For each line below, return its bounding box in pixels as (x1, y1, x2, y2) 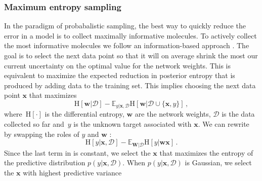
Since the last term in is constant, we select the (4, 147, 151, 158)
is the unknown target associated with (73, 119, 192, 129)
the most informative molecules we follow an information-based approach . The (4, 40, 249, 51)
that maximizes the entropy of (159, 147, 253, 158)
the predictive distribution (4, 157, 85, 168)
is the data (222, 108, 255, 119)
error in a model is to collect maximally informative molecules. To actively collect (4, 30, 257, 41)
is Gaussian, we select (185, 157, 252, 168)
